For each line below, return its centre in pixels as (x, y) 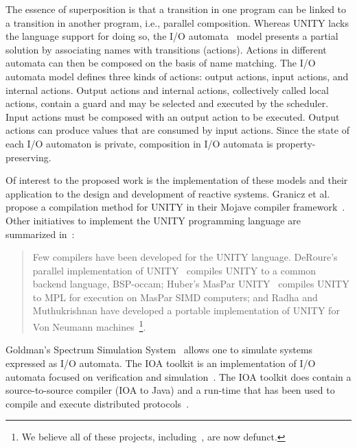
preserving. (28, 157)
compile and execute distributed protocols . (97, 403)
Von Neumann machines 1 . (89, 326)
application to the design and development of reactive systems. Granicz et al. (168, 193)
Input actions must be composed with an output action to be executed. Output (173, 116)
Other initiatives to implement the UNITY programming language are (153, 220)
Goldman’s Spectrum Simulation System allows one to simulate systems (159, 350)
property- (296, 143)
